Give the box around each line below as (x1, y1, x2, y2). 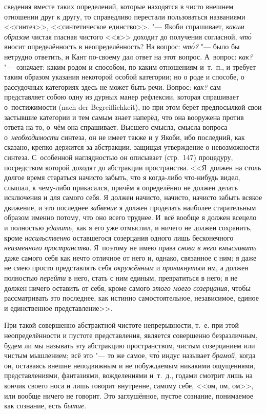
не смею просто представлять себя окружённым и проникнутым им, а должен (4, 262, 249, 273)
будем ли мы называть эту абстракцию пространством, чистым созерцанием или (4, 340, 255, 350)
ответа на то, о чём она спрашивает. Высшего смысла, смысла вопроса (4, 122, 228, 132)
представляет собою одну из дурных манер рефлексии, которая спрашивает (4, 91, 239, 102)
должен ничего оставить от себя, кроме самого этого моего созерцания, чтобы (4, 282, 251, 293)
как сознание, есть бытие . (4, 400, 87, 411)
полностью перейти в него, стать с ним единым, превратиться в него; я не (4, 272, 238, 283)
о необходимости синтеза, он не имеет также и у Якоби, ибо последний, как (4, 131, 245, 142)
